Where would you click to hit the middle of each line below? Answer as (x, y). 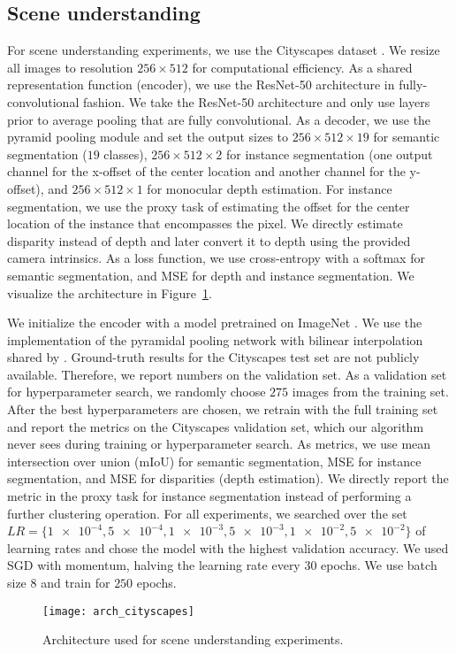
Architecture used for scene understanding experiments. (193, 639)
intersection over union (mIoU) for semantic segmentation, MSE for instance (214, 461)
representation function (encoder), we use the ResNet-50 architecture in (201, 85)
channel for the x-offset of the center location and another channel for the (206, 171)
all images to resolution (70, 67)
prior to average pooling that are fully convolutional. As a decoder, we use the (219, 119)
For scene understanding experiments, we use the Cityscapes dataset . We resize (224, 50)
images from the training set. (370, 392)
